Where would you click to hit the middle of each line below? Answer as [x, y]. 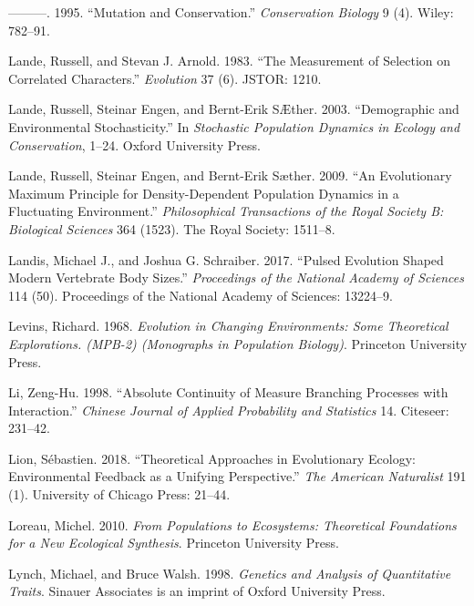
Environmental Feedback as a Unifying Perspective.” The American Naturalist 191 [237, 476]
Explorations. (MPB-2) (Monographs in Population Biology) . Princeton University [238, 343]
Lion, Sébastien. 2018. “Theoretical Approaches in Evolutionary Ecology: [212, 458]
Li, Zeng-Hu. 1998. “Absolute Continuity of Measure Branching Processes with [228, 392]
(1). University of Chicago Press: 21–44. [119, 494]
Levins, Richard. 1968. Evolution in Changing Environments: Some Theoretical [228, 326]
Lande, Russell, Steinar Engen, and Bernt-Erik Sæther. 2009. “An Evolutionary [230, 175]
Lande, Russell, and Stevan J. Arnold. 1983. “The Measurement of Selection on [230, 61]
